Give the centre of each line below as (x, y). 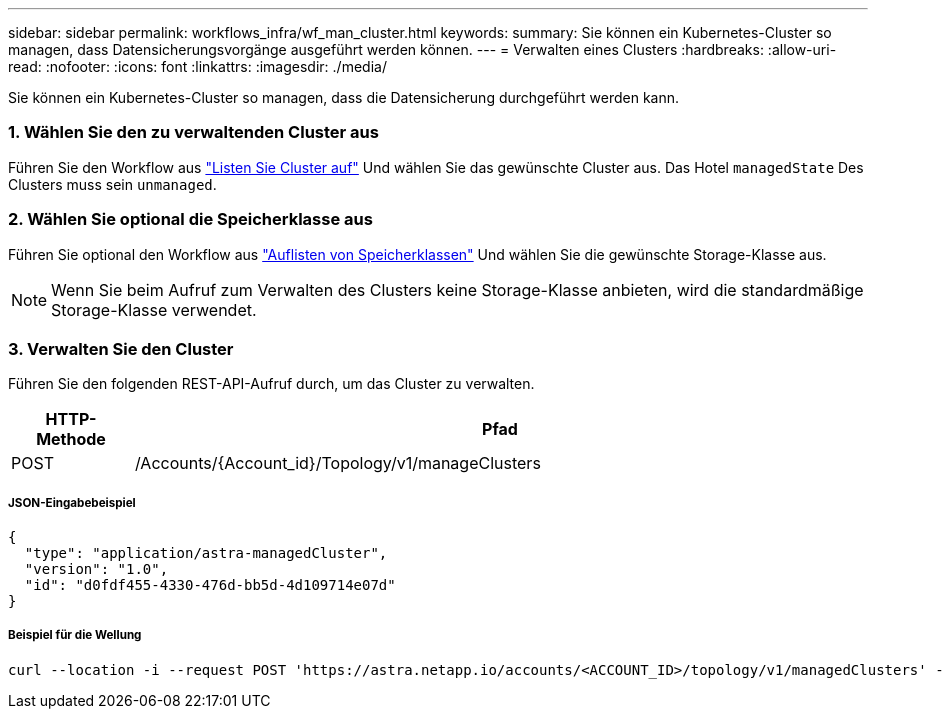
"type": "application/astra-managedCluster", (206, 553)
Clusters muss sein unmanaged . (112, 184)
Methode (71, 439)
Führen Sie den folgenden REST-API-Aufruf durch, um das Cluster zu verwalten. (271, 384)
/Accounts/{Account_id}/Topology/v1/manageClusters (337, 463)
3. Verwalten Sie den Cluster (121, 348)
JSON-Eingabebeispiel (72, 502)
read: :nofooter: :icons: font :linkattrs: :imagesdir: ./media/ (197, 66)
